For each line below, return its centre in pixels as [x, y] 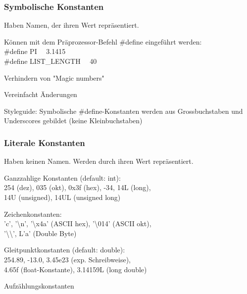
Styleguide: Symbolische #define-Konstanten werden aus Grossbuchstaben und [123, 111]
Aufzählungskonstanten [39, 286]
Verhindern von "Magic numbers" [54, 77]
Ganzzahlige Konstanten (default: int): [62, 177]
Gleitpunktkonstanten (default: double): [65, 250]
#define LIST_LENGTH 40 [50, 61]
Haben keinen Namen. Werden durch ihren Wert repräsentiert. [99, 161]
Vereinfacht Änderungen [41, 94]
